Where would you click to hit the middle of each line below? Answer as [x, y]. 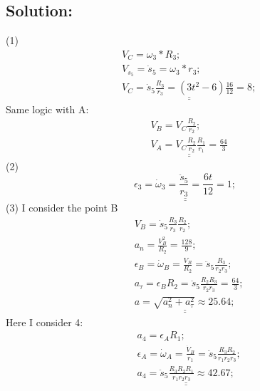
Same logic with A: [47, 109]
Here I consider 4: [45, 322]
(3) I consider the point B [62, 208]
